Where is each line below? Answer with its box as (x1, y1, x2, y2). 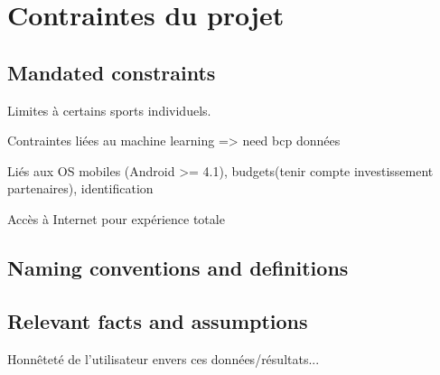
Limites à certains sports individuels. (7, 100, 211, 119)
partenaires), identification (7, 179, 154, 198)
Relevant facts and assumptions (7, 306, 308, 334)
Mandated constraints (7, 58, 216, 86)
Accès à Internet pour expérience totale (7, 209, 225, 228)
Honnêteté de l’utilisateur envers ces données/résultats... (7, 349, 320, 368)
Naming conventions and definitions (7, 253, 349, 281)
